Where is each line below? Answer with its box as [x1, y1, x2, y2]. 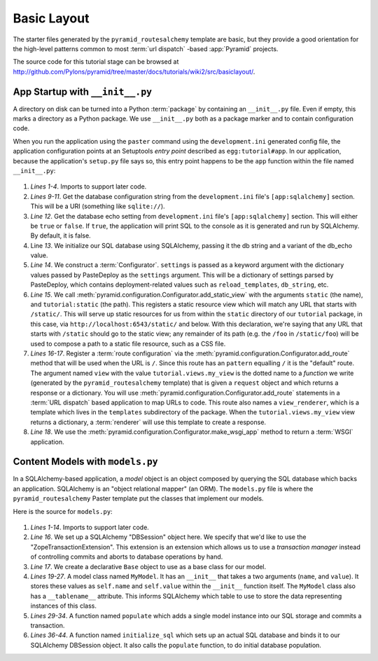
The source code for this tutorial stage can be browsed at [13, 57, 179, 66]
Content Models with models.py [13, 456, 158, 468]
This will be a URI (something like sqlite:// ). [30, 202, 165, 210]
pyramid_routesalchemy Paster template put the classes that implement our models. [13, 494, 264, 503]
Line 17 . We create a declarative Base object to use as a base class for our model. [30, 562, 267, 571]
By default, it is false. [30, 231, 91, 240]
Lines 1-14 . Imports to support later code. [30, 523, 150, 531]
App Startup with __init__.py [13, 86, 153, 97]
